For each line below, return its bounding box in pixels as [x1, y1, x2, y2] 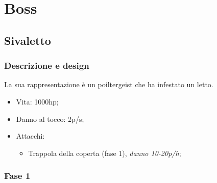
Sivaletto [4, 32, 51, 48]
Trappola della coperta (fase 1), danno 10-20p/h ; [28, 147, 181, 158]
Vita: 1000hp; [16, 96, 59, 107]
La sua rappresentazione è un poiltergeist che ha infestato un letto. [4, 79, 213, 90]
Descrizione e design [4, 59, 89, 72]
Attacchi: [16, 130, 45, 141]
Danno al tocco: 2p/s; [16, 113, 84, 124]
